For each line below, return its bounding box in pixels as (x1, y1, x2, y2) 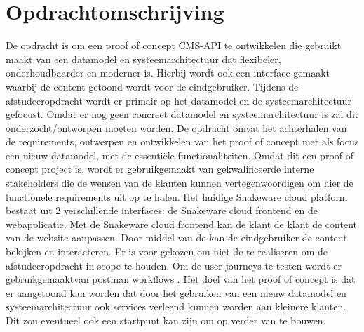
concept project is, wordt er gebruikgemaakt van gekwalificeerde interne (6, 161, 314, 176)
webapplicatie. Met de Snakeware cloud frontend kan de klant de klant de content (6, 216, 357, 231)
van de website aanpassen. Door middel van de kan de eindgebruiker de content (6, 230, 347, 245)
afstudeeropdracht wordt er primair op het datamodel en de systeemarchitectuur (6, 93, 351, 107)
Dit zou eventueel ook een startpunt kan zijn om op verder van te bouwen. (6, 313, 326, 327)
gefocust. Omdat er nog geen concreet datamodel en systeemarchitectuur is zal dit (6, 107, 359, 121)
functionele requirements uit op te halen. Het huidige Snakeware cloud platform (6, 189, 348, 204)
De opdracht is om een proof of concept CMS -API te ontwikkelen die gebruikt (6, 38, 342, 53)
